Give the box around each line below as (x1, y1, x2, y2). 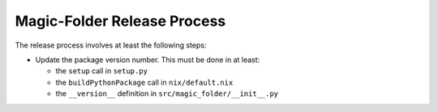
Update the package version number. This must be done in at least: (35, 55, 260, 64)
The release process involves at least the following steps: (15, 40, 207, 50)
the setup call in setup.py (55, 66, 148, 76)
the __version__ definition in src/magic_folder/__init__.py (55, 89, 279, 98)
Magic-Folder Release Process (15, 12, 226, 30)
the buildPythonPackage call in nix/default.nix (55, 77, 234, 87)
